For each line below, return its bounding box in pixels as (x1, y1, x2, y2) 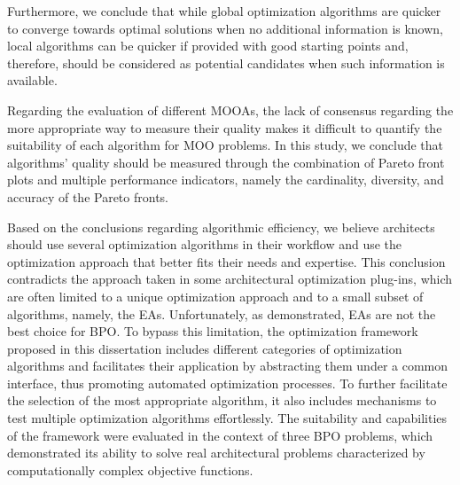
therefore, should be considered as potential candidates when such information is (7, 53, 445, 72)
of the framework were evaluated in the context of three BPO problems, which (7, 426, 433, 444)
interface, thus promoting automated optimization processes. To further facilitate (7, 373, 448, 392)
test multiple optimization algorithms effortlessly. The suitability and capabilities (7, 409, 448, 427)
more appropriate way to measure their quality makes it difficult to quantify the (7, 118, 442, 137)
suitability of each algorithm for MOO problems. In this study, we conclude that (7, 136, 444, 154)
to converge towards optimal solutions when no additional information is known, (7, 19, 444, 37)
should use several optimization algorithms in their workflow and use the (7, 235, 402, 254)
